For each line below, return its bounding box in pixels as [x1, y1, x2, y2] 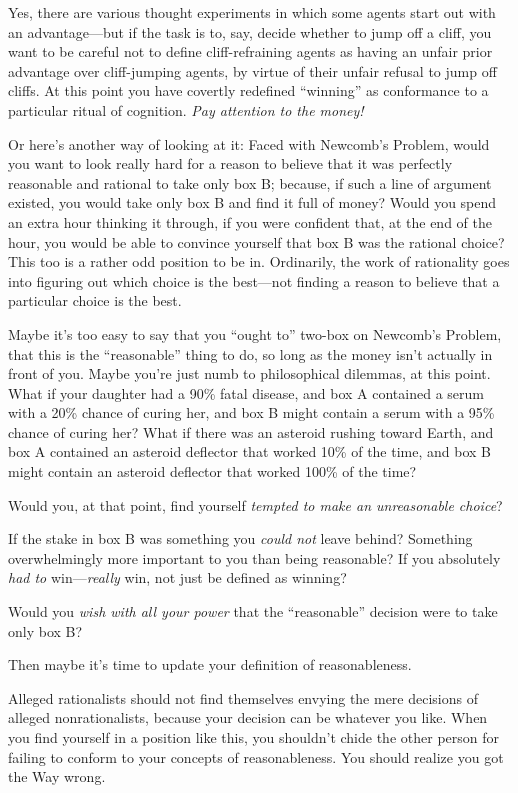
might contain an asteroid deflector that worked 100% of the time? [8, 461, 417, 482]
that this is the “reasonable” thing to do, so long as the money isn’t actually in [8, 343, 493, 364]
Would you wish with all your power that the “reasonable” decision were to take [8, 601, 498, 622]
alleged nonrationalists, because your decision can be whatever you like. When [8, 707, 488, 728]
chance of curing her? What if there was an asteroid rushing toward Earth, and [8, 421, 494, 442]
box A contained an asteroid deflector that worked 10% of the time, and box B [8, 441, 491, 462]
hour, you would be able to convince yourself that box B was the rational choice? [8, 231, 505, 252]
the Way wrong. [8, 766, 106, 787]
